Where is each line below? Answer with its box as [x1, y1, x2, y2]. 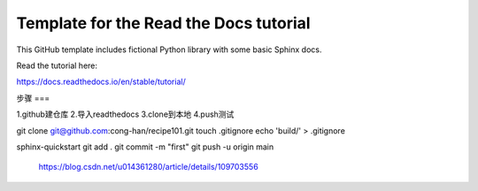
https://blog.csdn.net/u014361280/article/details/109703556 [38, 162, 258, 172]
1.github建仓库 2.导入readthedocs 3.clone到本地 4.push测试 [16, 109, 235, 119]
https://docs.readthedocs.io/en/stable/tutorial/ [16, 76, 186, 88]
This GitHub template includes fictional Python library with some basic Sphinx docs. [16, 44, 322, 55]
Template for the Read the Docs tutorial [16, 13, 311, 33]
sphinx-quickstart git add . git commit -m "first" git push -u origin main [16, 141, 274, 152]
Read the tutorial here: [16, 60, 97, 71]
